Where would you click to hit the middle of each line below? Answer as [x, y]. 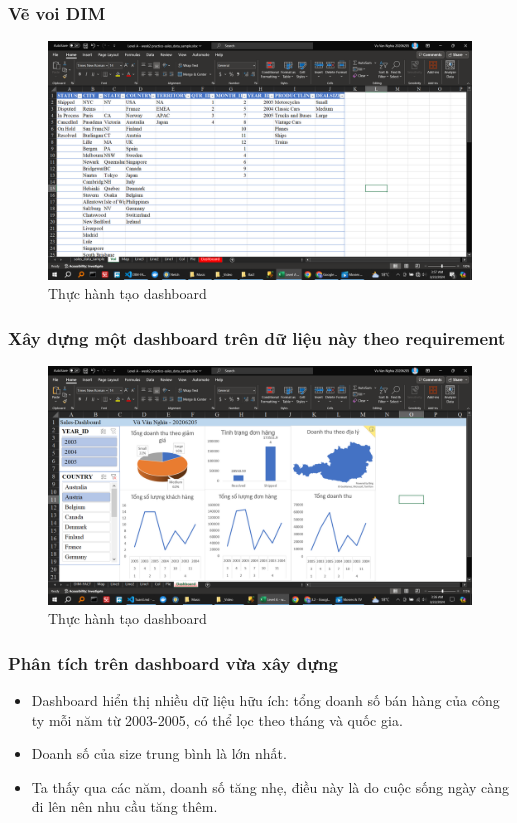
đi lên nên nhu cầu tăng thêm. [124, 806]
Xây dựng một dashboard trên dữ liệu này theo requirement [257, 337]
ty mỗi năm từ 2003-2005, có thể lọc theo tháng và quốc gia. [217, 719]
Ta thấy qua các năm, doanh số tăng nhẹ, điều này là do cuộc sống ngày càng [270, 786]
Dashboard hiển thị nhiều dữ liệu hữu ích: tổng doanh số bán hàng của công [265, 700]
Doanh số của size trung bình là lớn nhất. [159, 753]
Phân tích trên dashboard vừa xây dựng [173, 662]
